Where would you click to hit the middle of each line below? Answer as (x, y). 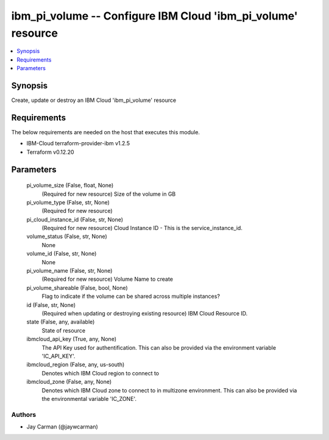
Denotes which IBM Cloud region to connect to (101, 373)
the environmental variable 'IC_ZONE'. (89, 399)
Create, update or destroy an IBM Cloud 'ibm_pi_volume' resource (94, 100)
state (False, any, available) (61, 322)
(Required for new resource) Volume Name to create (108, 279)
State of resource (64, 330)
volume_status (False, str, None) (67, 236)
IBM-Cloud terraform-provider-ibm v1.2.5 (78, 143)
